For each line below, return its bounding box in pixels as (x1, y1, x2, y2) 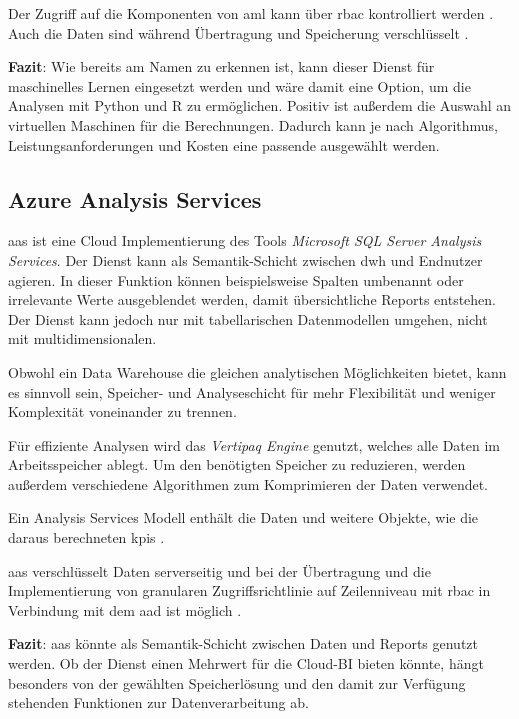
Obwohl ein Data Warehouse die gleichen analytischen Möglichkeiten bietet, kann (8, 361, 507, 382)
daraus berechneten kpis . (8, 527, 165, 548)
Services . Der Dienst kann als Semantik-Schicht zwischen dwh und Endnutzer (8, 249, 483, 270)
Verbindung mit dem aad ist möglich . (8, 599, 242, 620)
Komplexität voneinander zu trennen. (8, 401, 237, 422)
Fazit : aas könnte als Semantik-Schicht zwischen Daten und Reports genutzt (8, 633, 479, 654)
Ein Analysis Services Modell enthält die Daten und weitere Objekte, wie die (8, 507, 479, 528)
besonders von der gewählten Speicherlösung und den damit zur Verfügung (8, 672, 466, 693)
